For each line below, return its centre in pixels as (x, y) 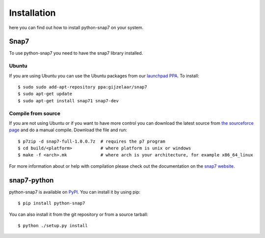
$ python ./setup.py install (53, 225)
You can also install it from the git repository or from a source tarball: (79, 214)
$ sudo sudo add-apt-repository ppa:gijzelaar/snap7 (82, 87)
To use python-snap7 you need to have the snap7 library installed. (76, 53)
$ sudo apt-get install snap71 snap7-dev (68, 101)
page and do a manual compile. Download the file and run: (68, 130)
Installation (32, 13)
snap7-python (31, 180)
